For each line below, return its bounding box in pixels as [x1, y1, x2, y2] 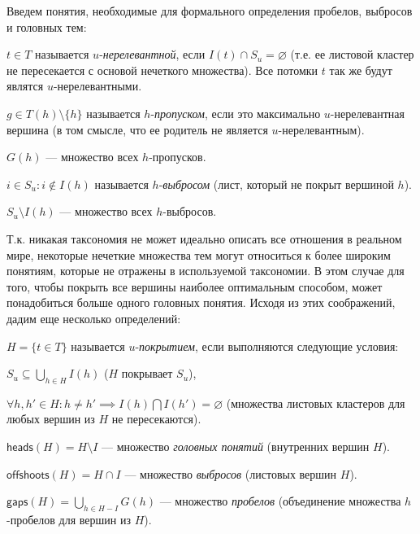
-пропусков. [149, 148, 206, 165]
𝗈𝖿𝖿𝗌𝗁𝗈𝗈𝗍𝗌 [6, 469, 50, 481]
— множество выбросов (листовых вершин [124, 465, 337, 482]
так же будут [329, 61, 392, 78]
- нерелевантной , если [99, 46, 206, 63]
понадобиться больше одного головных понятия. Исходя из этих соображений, [6, 294, 396, 311]
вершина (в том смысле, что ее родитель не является [6, 120, 268, 138]
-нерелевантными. [53, 77, 142, 94]
